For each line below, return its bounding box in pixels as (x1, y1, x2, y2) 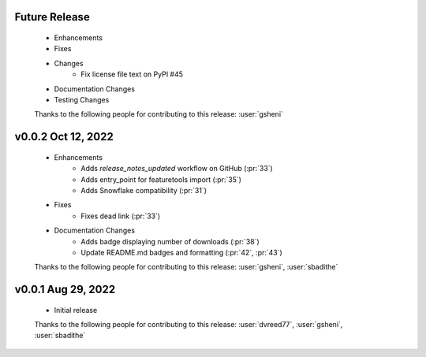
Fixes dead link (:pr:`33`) (80, 211, 161, 221)
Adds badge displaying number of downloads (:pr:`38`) (80, 236, 260, 246)
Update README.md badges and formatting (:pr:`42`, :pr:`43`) (80, 247, 283, 257)
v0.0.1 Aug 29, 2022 (14, 283, 116, 296)
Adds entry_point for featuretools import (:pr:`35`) (80, 174, 242, 184)
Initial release (54, 305, 98, 314)
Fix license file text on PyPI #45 (80, 69, 184, 79)
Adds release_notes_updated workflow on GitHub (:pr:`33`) (80, 164, 274, 173)
